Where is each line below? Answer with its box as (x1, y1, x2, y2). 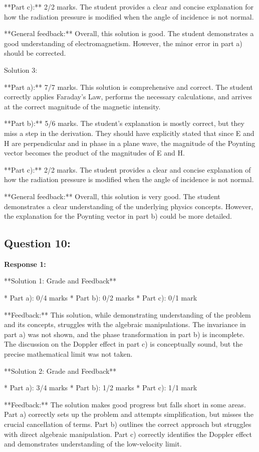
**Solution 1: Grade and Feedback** (4, 275, 117, 286)
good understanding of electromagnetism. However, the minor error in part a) (4, 38, 242, 48)
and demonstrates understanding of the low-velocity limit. (4, 438, 182, 449)
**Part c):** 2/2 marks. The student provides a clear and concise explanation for (4, 2, 254, 12)
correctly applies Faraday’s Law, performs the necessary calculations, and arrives (4, 91, 252, 102)
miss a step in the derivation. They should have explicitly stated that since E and (4, 127, 254, 138)
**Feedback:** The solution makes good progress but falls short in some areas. (4, 399, 246, 409)
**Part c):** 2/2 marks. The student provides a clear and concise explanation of (4, 164, 251, 175)
